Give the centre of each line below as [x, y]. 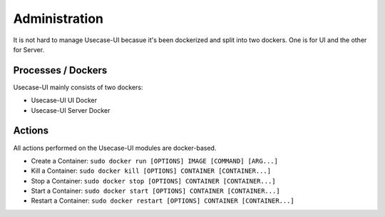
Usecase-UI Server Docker [71, 110]
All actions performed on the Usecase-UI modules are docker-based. [115, 148]
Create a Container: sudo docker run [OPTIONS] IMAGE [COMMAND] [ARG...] [154, 161]
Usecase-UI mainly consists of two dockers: [78, 87]
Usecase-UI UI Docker [64, 101]
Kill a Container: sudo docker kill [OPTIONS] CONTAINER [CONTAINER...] [151, 171]
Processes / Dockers [60, 70]
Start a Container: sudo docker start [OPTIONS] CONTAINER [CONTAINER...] [156, 191]
